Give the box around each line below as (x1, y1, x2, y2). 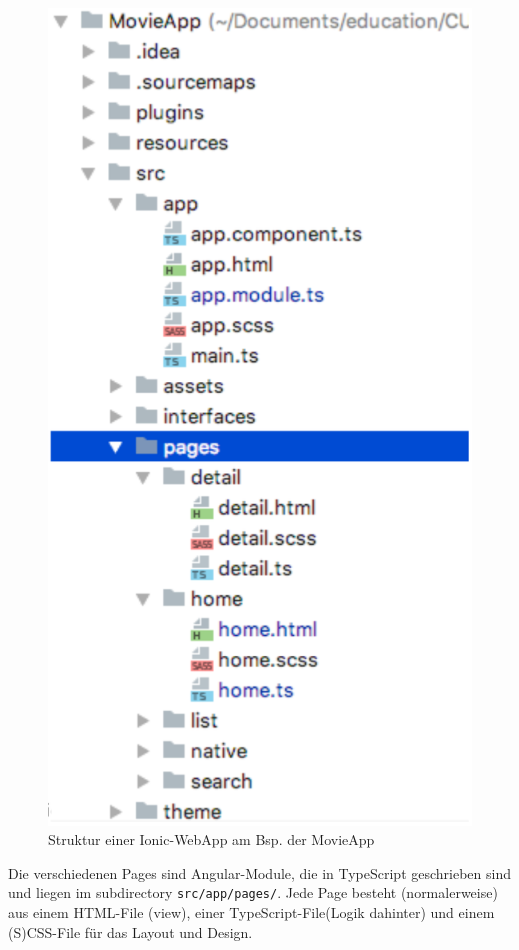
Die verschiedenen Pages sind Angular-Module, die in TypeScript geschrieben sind (8, 862, 512, 883)
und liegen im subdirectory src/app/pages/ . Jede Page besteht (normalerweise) (8, 882, 498, 903)
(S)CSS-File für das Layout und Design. (8, 921, 253, 942)
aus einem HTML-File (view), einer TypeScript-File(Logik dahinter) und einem (8, 902, 495, 923)
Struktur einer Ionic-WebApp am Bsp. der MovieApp (48, 829, 375, 850)
